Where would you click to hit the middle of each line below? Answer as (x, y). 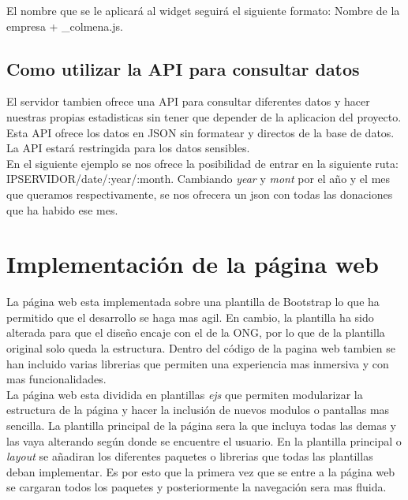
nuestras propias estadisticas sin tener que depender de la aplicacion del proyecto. (204, 116)
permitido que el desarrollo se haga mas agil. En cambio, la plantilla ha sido (190, 317)
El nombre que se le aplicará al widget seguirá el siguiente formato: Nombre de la (203, 10)
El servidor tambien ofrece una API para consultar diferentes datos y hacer (188, 101)
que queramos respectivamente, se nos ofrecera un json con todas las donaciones (200, 194)
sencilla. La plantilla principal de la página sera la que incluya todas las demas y (201, 425)
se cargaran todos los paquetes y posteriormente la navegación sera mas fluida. (197, 487)
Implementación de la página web (193, 264)
